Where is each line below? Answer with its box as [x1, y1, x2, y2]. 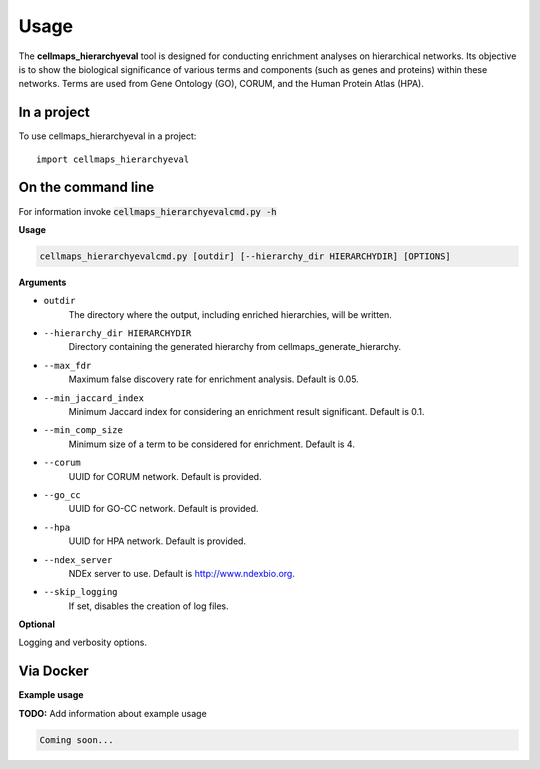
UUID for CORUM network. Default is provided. [68, 470, 262, 482]
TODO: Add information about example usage [18, 707, 207, 719]
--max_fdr [43, 360, 92, 371]
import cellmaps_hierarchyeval [36, 153, 190, 165]
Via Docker [18, 663, 89, 680]
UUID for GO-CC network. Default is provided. [68, 503, 259, 515]
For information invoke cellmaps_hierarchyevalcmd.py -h [18, 205, 277, 217]
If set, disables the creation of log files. [68, 600, 229, 612]
